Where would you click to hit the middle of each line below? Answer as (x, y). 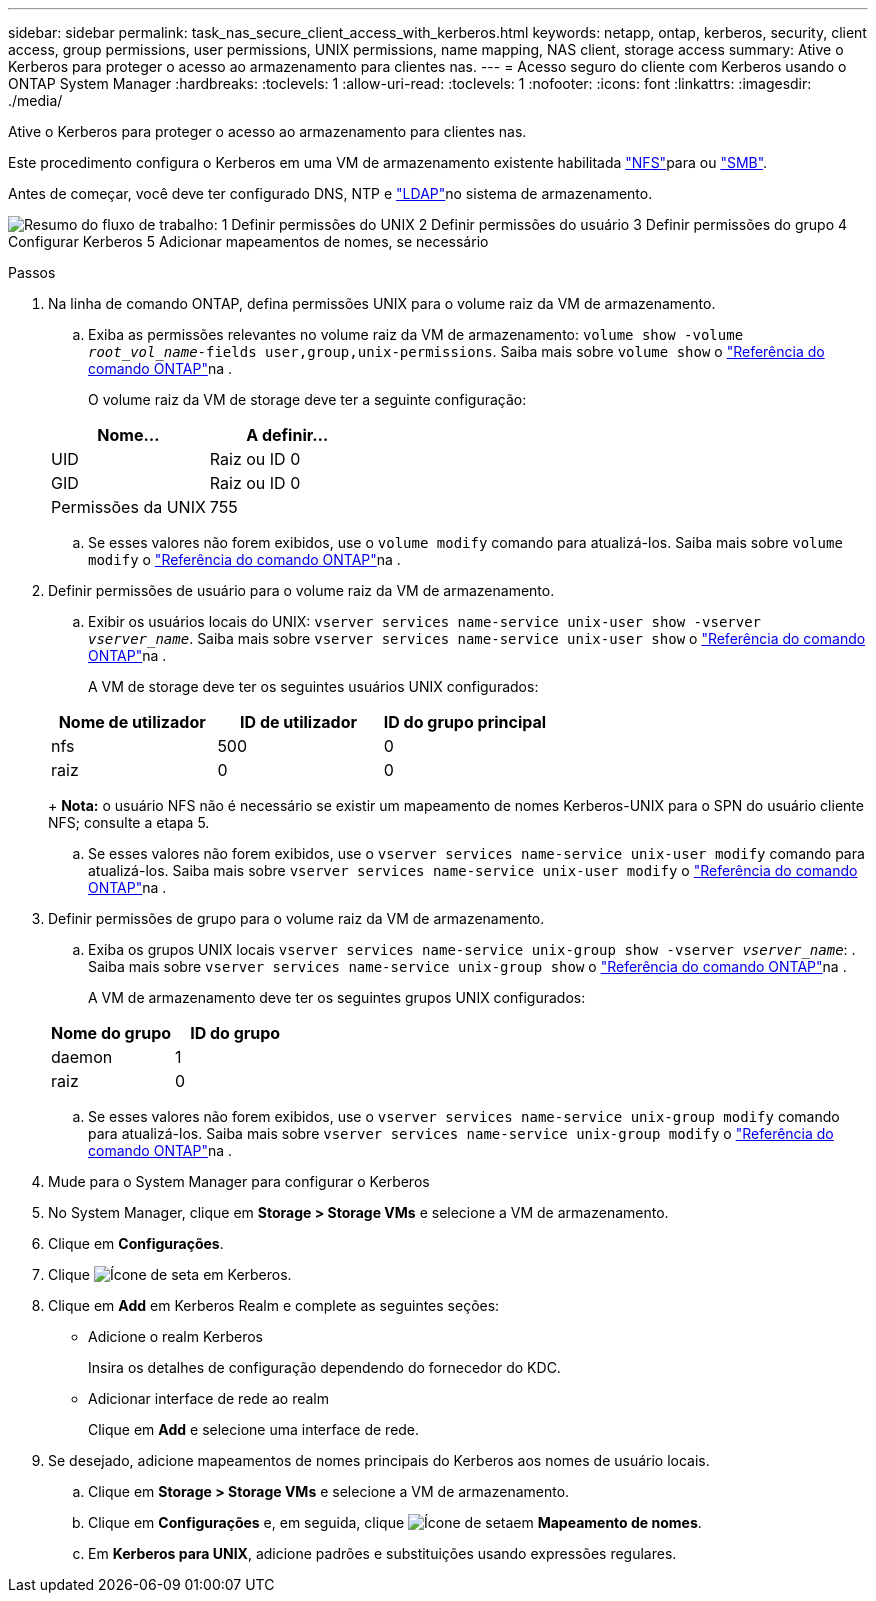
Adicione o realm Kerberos (175, 1336)
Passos (32, 272)
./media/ (35, 100)
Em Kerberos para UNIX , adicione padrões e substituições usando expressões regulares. (382, 1553)
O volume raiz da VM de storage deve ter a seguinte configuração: (307, 399)
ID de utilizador (299, 722)
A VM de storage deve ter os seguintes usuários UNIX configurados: (313, 686)
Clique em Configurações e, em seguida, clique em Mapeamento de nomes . (395, 1522)
